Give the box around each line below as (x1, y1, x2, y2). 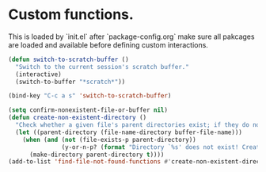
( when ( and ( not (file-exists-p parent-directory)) (22, 136, 196, 143)
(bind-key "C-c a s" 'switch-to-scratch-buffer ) (8, 92, 172, 100)
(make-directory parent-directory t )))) (28, 151, 165, 159)
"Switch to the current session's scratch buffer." (15, 63, 190, 71)
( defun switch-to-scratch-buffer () (8, 55, 129, 63)
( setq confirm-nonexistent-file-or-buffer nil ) (8, 106, 169, 114)
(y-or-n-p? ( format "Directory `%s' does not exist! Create (61, 143, 264, 151)
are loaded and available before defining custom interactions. (8, 40, 208, 49)
